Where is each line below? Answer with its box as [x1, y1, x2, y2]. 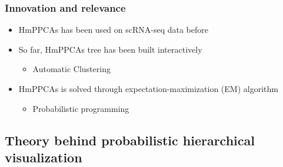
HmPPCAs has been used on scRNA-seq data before [18, 23, 208, 36]
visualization [5, 148, 82, 166]
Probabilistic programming [32, 102, 129, 114]
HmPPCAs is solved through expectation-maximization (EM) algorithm [18, 83, 278, 94]
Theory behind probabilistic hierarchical [5, 131, 255, 149]
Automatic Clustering [32, 63, 111, 75]
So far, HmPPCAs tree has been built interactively [18, 43, 202, 55]
